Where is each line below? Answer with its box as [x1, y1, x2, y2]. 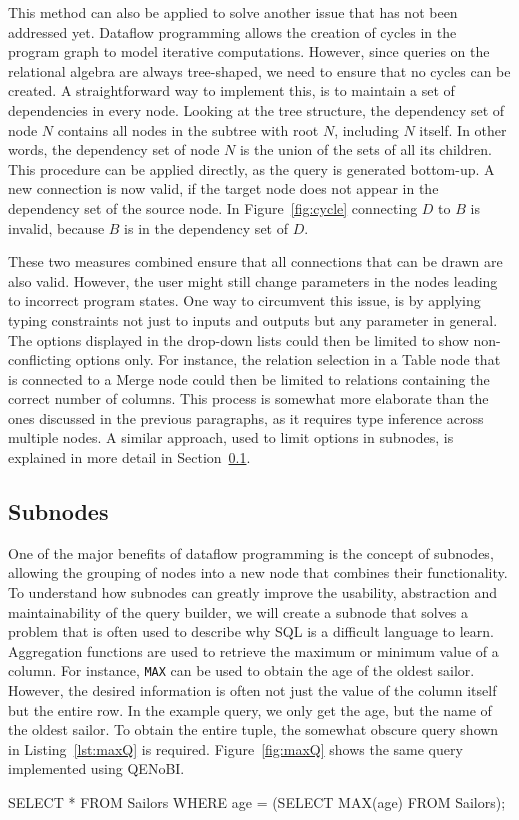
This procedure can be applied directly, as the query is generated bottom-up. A [8, 158, 495, 179]
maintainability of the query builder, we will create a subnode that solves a [8, 601, 469, 622]
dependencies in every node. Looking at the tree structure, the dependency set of [8, 99, 505, 120]
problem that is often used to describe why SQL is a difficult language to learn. [8, 621, 494, 642]
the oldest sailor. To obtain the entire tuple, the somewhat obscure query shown [8, 719, 499, 740]
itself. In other [419, 119, 507, 140]
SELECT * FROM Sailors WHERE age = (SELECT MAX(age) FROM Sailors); [8, 792, 506, 813]
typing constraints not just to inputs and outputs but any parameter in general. [8, 309, 498, 330]
